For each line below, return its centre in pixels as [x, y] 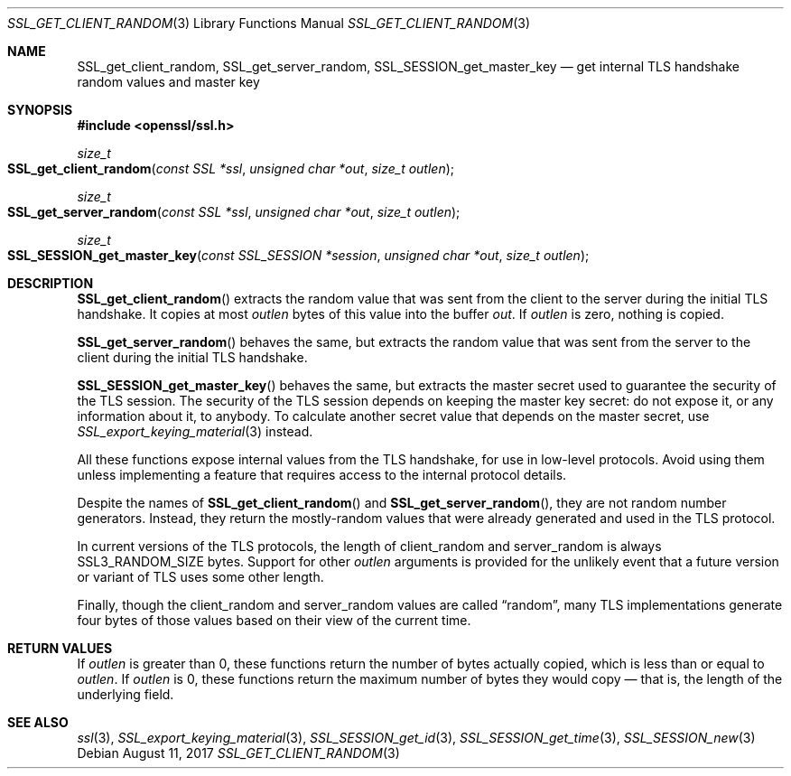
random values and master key [168, 82]
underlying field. [126, 694]
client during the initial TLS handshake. [192, 357]
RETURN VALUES [60, 648]
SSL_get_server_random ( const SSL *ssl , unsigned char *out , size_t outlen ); [234, 212]
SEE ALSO [38, 722]
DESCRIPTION [51, 283]
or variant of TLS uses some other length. [200, 577]
